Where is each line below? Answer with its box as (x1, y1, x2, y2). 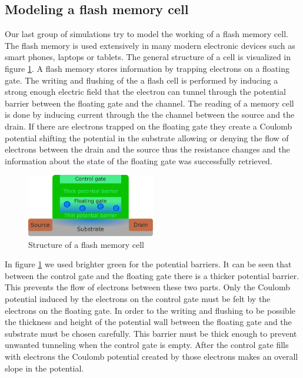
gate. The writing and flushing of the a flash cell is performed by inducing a (5, 74, 278, 86)
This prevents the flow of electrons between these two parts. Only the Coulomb (5, 281, 291, 293)
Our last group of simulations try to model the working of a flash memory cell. (5, 28, 288, 40)
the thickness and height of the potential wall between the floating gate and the (5, 316, 292, 328)
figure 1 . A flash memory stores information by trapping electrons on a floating (5, 62, 289, 74)
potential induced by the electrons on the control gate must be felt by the (5, 293, 271, 305)
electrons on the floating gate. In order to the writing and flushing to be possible (5, 304, 295, 316)
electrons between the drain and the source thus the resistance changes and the (5, 143, 290, 155)
